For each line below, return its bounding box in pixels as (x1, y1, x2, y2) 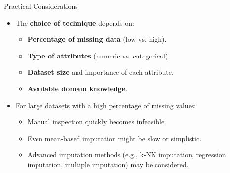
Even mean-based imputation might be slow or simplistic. (27, 133, 202, 143)
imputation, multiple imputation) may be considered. (27, 159, 189, 169)
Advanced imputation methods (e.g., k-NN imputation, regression (27, 149, 226, 160)
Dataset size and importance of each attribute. (27, 67, 174, 77)
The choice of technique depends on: (15, 17, 134, 28)
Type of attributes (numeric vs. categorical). (27, 50, 170, 60)
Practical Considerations (4, 1, 78, 11)
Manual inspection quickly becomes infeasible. (27, 116, 167, 127)
